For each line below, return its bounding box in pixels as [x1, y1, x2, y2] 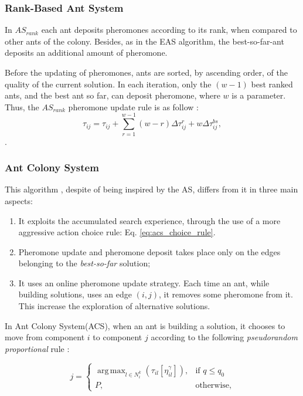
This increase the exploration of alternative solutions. [18, 300, 210, 312]
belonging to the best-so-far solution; [18, 257, 151, 269]
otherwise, [195, 381, 231, 390]
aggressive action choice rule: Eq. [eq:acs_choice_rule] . [18, 226, 216, 238]
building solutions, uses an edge [18, 288, 132, 300]
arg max [97, 366, 125, 375]
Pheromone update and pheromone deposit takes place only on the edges [18, 245, 281, 258]
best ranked [251, 77, 293, 90]
